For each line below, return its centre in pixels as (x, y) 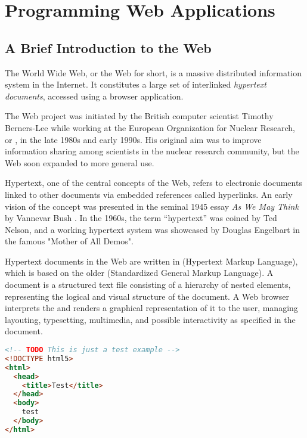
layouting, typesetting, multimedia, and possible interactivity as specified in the (150, 319)
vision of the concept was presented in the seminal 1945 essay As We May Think (152, 206)
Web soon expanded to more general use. (80, 162)
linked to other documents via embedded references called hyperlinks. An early (149, 194)
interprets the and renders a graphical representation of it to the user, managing (151, 308)
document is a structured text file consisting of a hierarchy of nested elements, (148, 285)
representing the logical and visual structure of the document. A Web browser (147, 296)
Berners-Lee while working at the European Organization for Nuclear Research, (150, 127)
